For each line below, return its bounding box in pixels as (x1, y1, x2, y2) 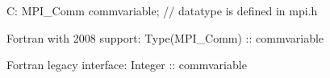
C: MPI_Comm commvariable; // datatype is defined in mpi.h (6, 2, 318, 18)
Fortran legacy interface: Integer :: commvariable (6, 56, 247, 73)
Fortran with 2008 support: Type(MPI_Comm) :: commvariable (6, 29, 324, 46)
